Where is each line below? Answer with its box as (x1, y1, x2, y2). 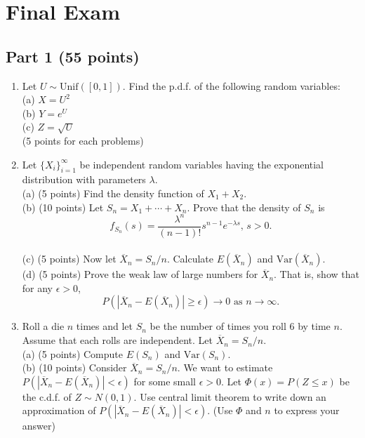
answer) (22, 418, 55, 433)
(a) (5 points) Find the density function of (22, 185, 204, 200)
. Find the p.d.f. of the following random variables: (122, 78, 340, 93)
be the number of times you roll (150, 319, 286, 333)
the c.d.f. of (22, 389, 72, 404)
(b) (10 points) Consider (22, 360, 127, 375)
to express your (274, 403, 340, 418)
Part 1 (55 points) (6, 45, 140, 67)
